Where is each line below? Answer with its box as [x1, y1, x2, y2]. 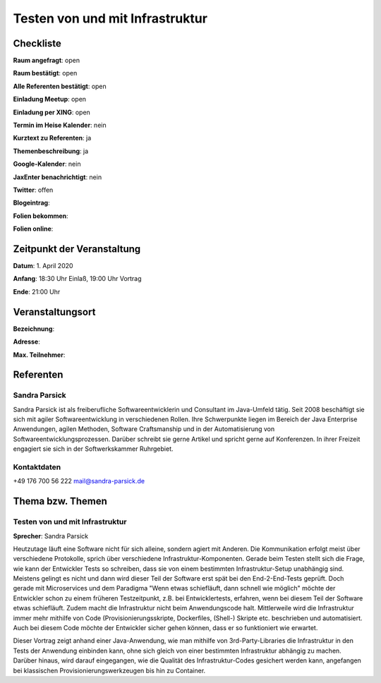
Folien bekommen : [13, 212, 68, 220]
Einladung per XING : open [13, 108, 91, 116]
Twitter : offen [13, 186, 54, 194]
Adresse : [13, 337, 40, 346]
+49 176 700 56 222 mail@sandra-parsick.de [13, 477, 145, 485]
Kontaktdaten [13, 462, 61, 472]
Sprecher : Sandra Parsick [13, 531, 88, 540]
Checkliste [13, 37, 61, 49]
